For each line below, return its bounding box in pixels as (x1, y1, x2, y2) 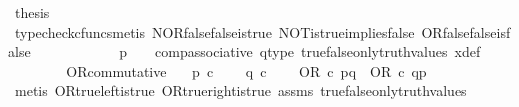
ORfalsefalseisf (421, 21, 511, 42)
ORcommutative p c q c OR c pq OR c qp (66, 60, 427, 81)
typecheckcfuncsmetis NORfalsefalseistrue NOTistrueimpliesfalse (14, 21, 415, 42)
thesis (14, 2, 50, 22)
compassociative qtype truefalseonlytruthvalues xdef (155, 41, 481, 62)
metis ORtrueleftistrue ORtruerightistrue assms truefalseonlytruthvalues (14, 80, 467, 101)
